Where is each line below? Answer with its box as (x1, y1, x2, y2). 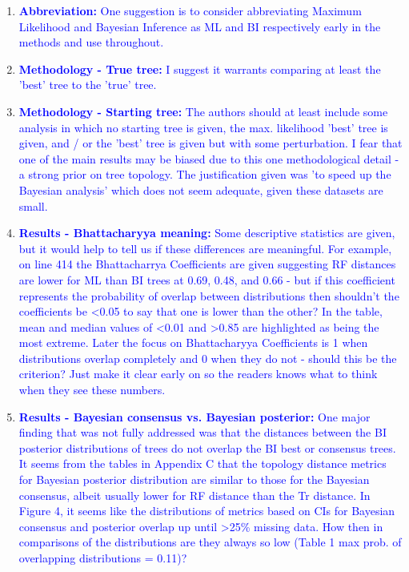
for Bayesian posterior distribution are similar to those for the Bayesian (18, 471, 370, 488)
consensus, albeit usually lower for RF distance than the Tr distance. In (18, 486, 371, 503)
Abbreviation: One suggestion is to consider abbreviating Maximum (18, 2, 362, 18)
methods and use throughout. (18, 34, 164, 50)
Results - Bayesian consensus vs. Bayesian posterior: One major (18, 408, 371, 425)
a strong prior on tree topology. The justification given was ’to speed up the (18, 166, 391, 183)
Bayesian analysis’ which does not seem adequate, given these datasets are (18, 181, 383, 198)
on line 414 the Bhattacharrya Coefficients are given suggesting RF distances (18, 256, 396, 272)
